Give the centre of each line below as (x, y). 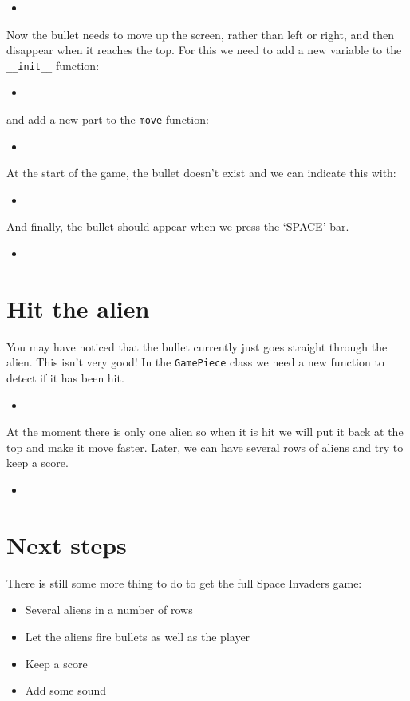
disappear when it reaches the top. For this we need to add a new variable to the (204, 50)
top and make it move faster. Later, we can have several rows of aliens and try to (205, 447)
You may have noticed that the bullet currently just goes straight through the (197, 346)
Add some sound (66, 690)
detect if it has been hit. (65, 378)
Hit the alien (78, 308)
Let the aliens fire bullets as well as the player (138, 636)
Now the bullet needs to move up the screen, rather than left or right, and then (201, 34)
